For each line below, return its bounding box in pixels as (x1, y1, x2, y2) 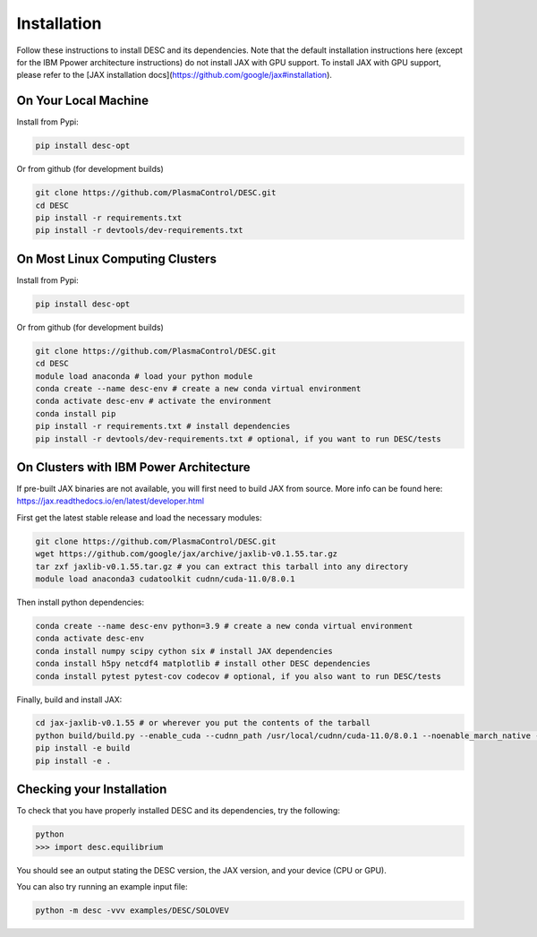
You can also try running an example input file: (16, 881, 188, 891)
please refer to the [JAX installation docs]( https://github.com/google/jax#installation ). (16, 70, 333, 81)
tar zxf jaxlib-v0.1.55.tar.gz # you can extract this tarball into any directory (35, 561, 409, 572)
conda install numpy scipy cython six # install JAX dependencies (35, 646, 333, 656)
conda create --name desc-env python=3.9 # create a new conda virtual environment (35, 621, 413, 631)
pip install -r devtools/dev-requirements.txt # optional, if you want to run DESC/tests (35, 434, 442, 443)
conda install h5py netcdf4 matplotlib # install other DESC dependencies (35, 658, 371, 669)
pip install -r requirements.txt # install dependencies (35, 421, 291, 432)
